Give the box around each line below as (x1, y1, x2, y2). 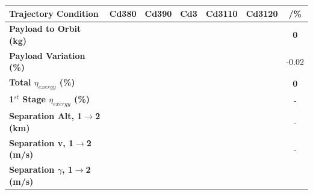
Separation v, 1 (9, 136, 74, 149)
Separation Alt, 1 (9, 110, 82, 122)
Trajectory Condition (9, 7, 99, 19)
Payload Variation (9, 49, 85, 61)
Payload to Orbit (9, 22, 81, 35)
